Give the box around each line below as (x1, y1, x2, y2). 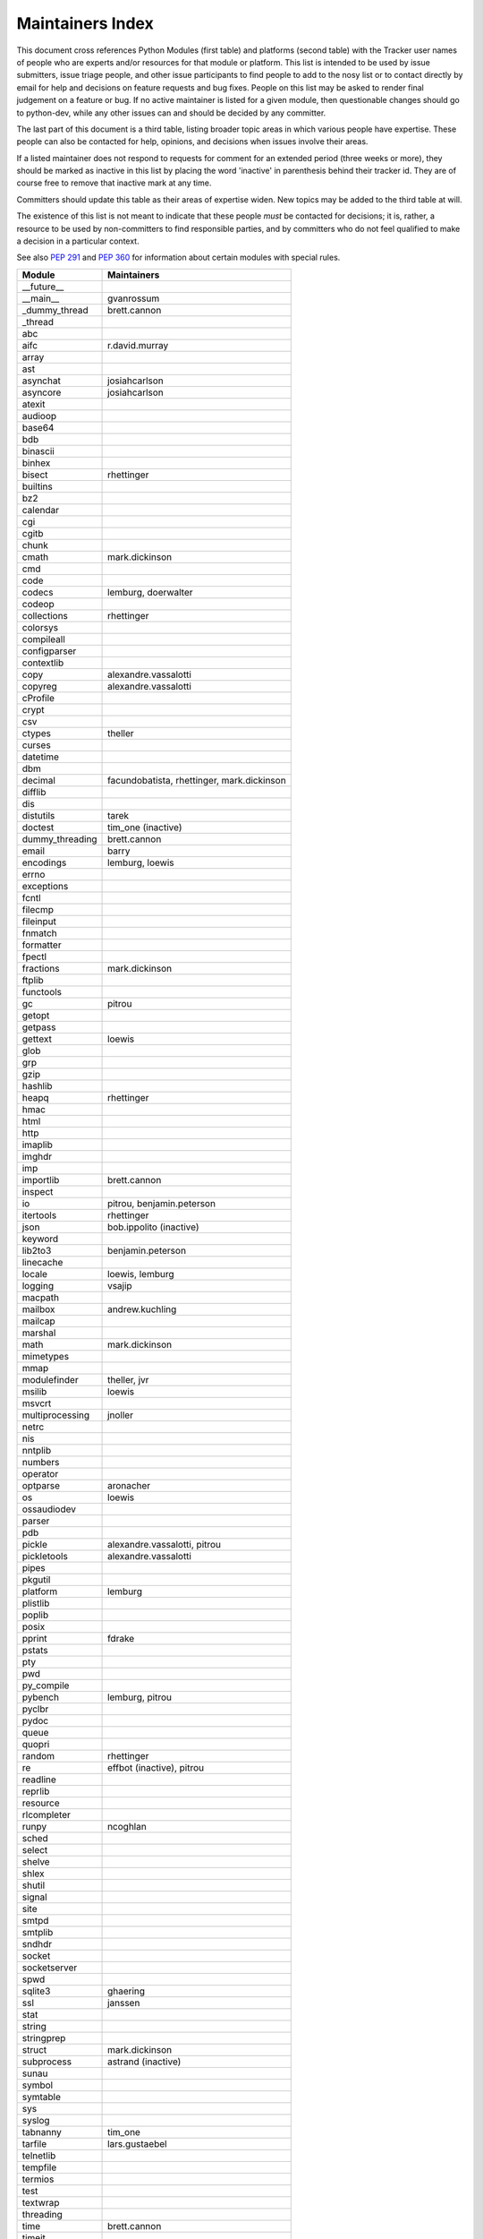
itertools (21, 1209, 57, 1222)
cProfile (21, 691, 55, 704)
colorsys (21, 621, 58, 633)
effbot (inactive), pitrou (107, 1761, 205, 1773)
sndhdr (21, 1937, 53, 1950)
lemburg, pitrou (107, 1691, 173, 1703)
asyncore (21, 386, 62, 399)
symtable (21, 2090, 62, 2103)
